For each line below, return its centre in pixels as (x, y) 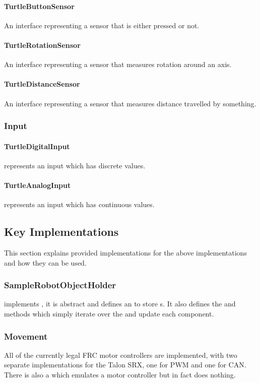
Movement (26, 336)
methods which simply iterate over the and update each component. (109, 313)
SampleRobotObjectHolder (60, 285)
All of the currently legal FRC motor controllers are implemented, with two (121, 355)
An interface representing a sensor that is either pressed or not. (102, 25)
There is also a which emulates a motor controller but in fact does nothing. (120, 374)
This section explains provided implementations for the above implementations (125, 252)
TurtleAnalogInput (38, 185)
